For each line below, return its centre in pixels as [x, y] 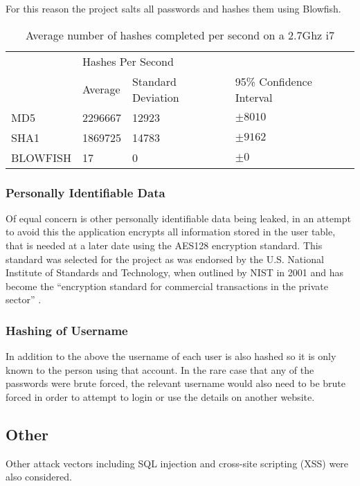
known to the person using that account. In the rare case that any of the [160, 369]
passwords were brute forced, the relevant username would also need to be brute [176, 383]
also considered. [39, 477]
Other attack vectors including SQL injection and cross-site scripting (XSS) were [177, 463]
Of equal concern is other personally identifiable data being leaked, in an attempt [178, 218]
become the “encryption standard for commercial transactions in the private [167, 286]
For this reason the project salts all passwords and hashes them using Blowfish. [173, 8]
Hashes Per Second [128, 61]
